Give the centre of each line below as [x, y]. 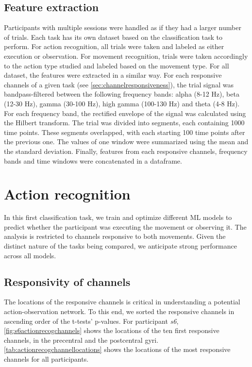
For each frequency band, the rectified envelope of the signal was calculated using [125, 113]
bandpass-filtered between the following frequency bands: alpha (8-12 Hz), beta [122, 94]
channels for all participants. [46, 359]
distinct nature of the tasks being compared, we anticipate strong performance [121, 246]
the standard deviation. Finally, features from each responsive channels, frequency [126, 151]
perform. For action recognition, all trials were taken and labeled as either [114, 46]
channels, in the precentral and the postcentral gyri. [81, 340]
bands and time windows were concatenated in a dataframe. [93, 160]
